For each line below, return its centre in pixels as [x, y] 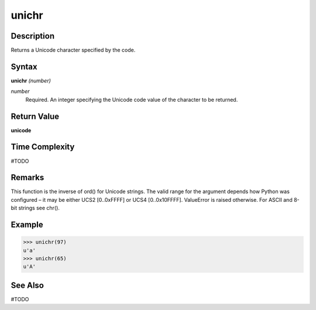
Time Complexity [43, 147]
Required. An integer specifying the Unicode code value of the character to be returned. [132, 99]
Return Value [35, 116]
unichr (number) [31, 80]
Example [27, 225]
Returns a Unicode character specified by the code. [73, 50]
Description [33, 36]
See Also [27, 285]
